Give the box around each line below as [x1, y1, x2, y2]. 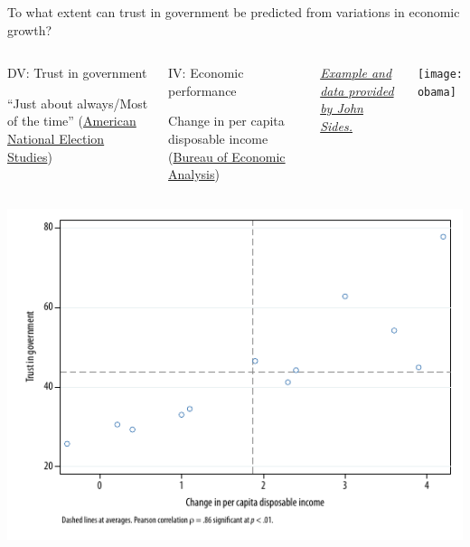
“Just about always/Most [7, 93, 148, 112]
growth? [7, 20, 52, 39]
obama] [417, 85, 456, 99]
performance [168, 80, 237, 99]
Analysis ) [168, 165, 220, 184]
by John [320, 99, 363, 118]
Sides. [320, 116, 352, 135]
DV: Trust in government [7, 63, 147, 82]
